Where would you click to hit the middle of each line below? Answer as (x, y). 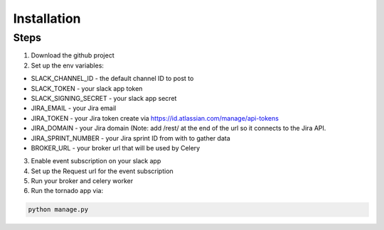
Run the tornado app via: (67, 191)
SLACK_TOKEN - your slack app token (87, 88)
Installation (47, 18)
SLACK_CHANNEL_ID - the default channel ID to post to (112, 79)
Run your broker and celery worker (82, 181)
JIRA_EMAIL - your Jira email (74, 108)
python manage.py (58, 210)
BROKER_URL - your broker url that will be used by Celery (116, 148)
